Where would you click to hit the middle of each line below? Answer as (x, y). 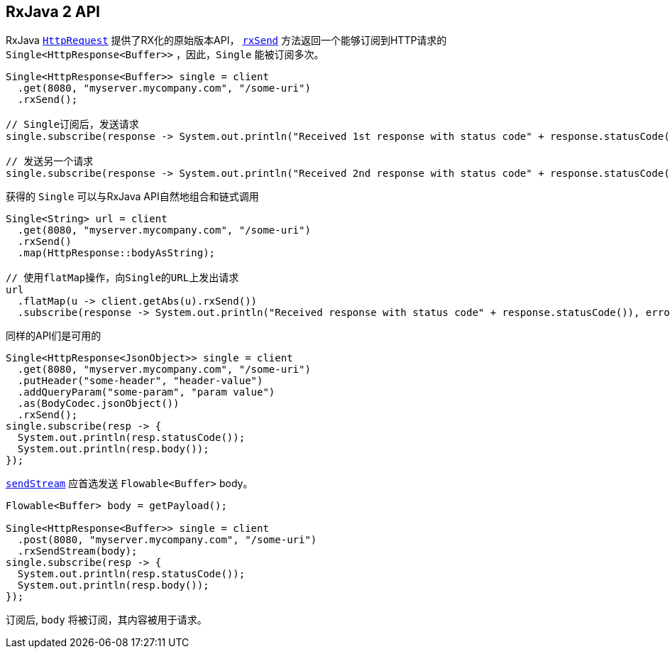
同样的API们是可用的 (54, 336)
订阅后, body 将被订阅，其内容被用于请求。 (106, 620)
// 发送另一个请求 (50, 162)
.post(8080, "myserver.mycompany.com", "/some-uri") (167, 540)
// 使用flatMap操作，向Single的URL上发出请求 (122, 278)
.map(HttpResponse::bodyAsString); (116, 253)
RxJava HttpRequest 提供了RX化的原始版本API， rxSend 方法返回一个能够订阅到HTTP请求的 (226, 40)
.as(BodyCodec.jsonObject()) (98, 404)
